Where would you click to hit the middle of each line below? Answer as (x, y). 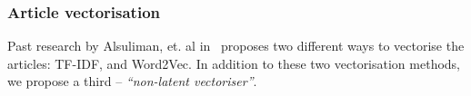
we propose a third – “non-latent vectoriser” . (132, 81)
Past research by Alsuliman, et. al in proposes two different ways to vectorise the (236, 46)
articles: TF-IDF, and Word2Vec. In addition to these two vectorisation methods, (234, 63)
